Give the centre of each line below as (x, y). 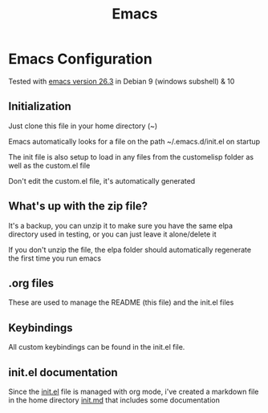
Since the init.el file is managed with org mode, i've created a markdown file (134, 391)
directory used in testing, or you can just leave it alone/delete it (112, 234)
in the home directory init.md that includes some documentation (114, 400)
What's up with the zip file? (78, 206)
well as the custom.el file (49, 165)
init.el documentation (63, 373)
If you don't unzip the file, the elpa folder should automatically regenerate (130, 249)
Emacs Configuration (80, 59)
